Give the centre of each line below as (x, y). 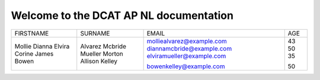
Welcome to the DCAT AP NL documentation (122, 15)
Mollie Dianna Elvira (42, 46)
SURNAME (95, 33)
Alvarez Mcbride (103, 46)
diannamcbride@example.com (189, 49)
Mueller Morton (102, 53)
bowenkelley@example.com (186, 66)
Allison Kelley (99, 61)
